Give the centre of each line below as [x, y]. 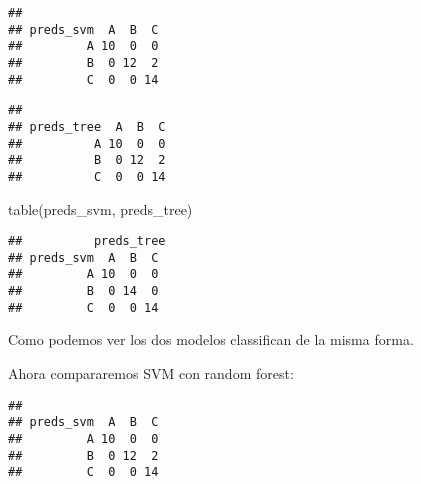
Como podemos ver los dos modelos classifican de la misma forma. [211, 339]
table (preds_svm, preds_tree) [100, 208]
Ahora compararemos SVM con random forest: [151, 373]
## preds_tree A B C [87, 126]
